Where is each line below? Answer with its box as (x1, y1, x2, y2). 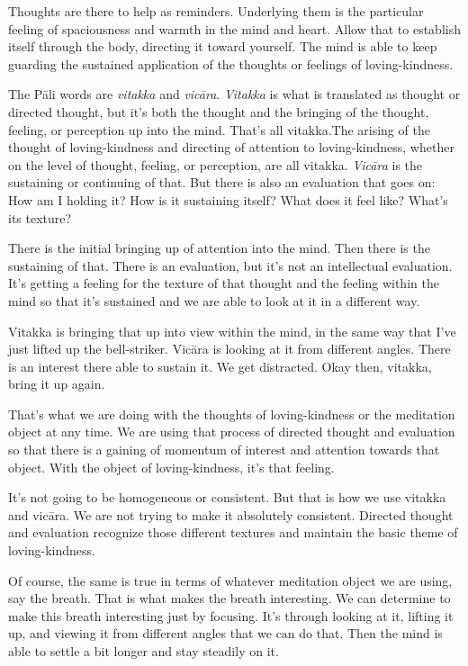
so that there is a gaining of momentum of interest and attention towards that (8, 440, 440, 459)
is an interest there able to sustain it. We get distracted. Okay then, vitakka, (8, 356, 432, 375)
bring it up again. (8, 374, 105, 393)
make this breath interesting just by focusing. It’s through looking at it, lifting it (8, 606, 454, 625)
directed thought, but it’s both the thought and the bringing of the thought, (8, 102, 429, 121)
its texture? (8, 208, 72, 227)
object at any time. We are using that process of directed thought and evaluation (8, 422, 455, 441)
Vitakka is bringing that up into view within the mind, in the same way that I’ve (8, 321, 456, 340)
